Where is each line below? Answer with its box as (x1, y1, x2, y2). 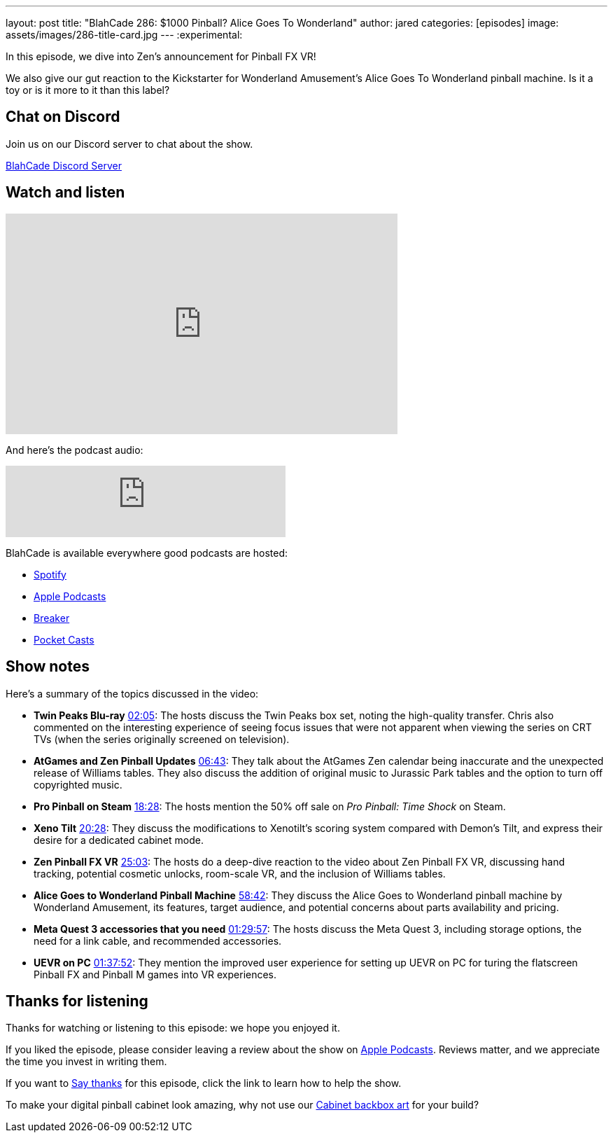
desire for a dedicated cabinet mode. (34, 833, 204, 846)
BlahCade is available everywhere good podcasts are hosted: (6, 546, 288, 559)
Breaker (34, 611, 70, 624)
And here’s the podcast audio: (6, 443, 143, 456)
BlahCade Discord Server (6, 159, 122, 172)
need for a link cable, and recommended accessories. (34, 934, 282, 947)
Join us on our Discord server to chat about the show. (6, 137, 253, 150)
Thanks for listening (6, 992, 148, 1010)
